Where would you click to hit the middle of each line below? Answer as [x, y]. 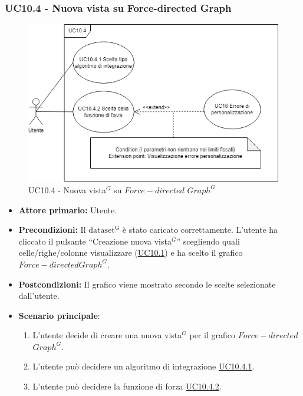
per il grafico [212, 335]
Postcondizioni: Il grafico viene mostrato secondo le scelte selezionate [147, 284]
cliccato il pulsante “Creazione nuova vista [95, 241]
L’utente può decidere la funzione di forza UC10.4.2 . [127, 386]
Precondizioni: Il [52, 230]
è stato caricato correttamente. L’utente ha [200, 230]
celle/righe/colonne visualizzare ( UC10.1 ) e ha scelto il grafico [131, 253]
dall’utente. [39, 296]
